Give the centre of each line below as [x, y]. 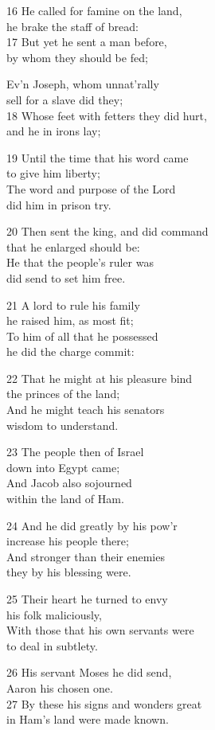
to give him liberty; [53, 173]
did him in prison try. [59, 204]
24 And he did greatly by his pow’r [92, 525]
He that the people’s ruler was [80, 262]
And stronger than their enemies [86, 556]
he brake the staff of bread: [72, 26]
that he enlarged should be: [73, 246]
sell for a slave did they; [65, 99]
